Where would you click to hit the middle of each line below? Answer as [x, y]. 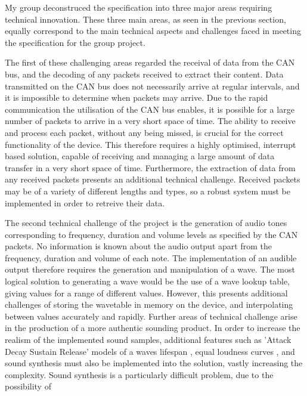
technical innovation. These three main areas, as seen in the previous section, [145, 19]
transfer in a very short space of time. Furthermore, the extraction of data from [150, 167]
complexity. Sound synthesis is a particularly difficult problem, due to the [139, 374]
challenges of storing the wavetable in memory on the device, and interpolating [149, 304]
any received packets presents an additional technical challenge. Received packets [153, 179]
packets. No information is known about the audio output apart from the [138, 246]
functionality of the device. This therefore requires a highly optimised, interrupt [151, 144]
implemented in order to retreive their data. [85, 202]
